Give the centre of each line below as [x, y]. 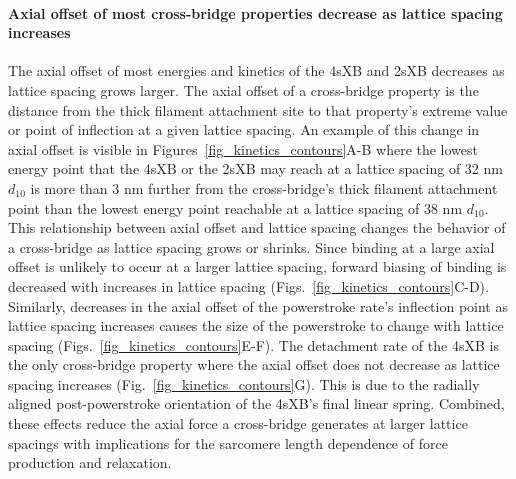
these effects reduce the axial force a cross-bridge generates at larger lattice [238, 423]
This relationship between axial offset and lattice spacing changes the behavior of [257, 227]
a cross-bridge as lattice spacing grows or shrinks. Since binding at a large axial [251, 246]
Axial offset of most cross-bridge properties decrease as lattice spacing [255, 12]
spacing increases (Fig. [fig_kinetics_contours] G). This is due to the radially [244, 383]
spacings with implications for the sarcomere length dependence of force [228, 442]
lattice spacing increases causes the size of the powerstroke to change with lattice [256, 325]
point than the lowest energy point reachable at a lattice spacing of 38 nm [235, 207]
